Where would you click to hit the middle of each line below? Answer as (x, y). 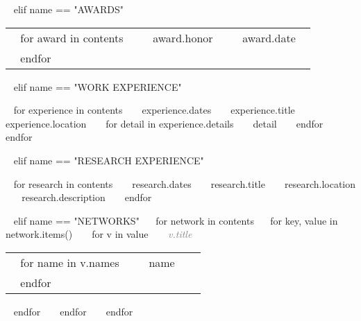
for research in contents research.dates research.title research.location (185, 183)
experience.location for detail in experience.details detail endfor (165, 123)
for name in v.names (70, 262)
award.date (269, 37)
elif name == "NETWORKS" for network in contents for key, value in (176, 220)
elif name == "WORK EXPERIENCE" (98, 86)
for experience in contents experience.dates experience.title (154, 110)
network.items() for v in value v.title (99, 234)
